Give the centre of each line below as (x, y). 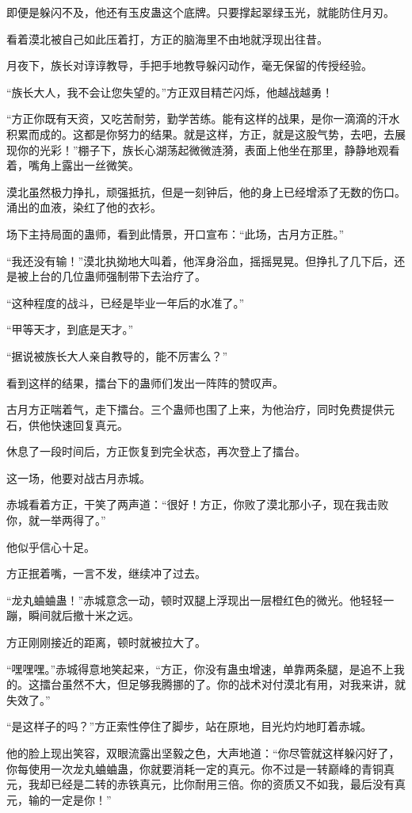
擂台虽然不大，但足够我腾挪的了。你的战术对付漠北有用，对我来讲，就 (222, 684)
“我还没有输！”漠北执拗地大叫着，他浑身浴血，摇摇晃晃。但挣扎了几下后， (200, 260)
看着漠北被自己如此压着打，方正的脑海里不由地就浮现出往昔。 (167, 38)
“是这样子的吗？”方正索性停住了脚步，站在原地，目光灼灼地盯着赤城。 (189, 726)
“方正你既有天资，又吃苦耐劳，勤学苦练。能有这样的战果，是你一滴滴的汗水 (203, 118)
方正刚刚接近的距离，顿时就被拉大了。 (106, 642)
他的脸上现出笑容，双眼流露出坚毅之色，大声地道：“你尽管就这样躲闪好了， (203, 753)
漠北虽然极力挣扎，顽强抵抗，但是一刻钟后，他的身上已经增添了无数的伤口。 (206, 191)
